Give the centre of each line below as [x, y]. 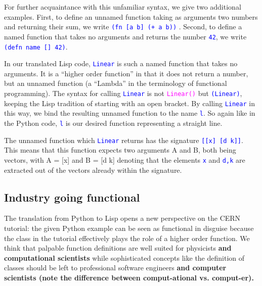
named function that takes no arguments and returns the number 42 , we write [125, 36]
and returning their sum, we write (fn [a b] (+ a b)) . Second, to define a [123, 27]
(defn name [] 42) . [36, 46]
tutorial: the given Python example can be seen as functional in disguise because [129, 228]
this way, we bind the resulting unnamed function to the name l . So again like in [130, 113]
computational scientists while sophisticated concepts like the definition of [124, 257]
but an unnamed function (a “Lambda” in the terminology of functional [116, 83]
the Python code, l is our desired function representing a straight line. [113, 123]
